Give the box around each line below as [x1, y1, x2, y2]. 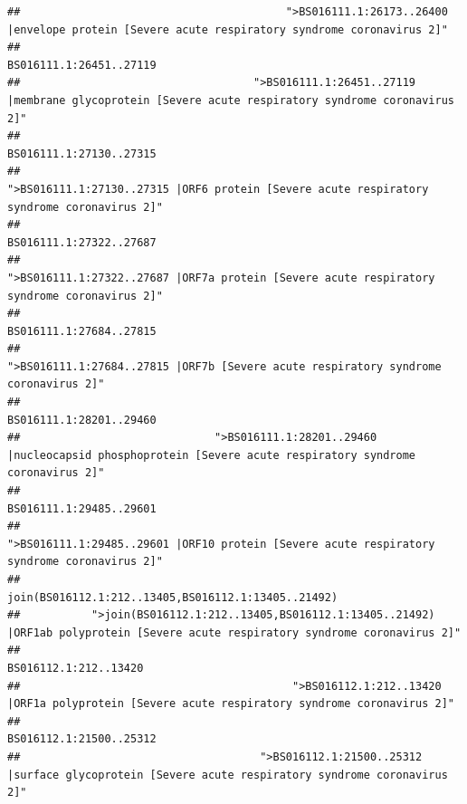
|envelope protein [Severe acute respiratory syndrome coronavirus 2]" [7, 23, 448, 36]
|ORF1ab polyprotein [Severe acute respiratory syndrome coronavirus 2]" [7, 626, 462, 639]
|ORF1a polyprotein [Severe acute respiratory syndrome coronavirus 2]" [7, 697, 454, 711]
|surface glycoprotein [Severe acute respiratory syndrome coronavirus [7, 768, 448, 781]
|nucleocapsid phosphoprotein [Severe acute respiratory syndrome [7, 448, 416, 462]
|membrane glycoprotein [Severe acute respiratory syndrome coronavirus [7, 93, 454, 107]
